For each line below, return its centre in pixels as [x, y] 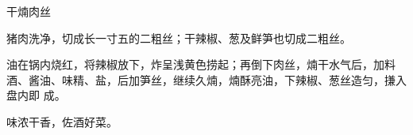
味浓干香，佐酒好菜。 [62, 121]
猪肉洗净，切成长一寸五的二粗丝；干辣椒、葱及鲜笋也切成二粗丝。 [179, 37]
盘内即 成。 [36, 95]
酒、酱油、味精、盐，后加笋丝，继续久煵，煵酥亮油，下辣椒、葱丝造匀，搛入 [206, 79]
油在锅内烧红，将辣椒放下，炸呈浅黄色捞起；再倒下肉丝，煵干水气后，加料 [201, 64]
